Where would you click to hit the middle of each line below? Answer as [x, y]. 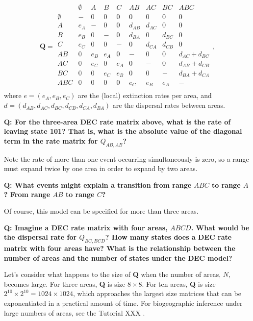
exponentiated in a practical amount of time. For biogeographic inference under [123, 303]
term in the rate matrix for [51, 140]
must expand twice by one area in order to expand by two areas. [101, 168]
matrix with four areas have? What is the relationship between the [120, 248]
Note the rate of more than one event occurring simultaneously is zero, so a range [126, 159]
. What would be [220, 227]
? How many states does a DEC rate [168, 237]
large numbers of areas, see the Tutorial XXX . [75, 312]
